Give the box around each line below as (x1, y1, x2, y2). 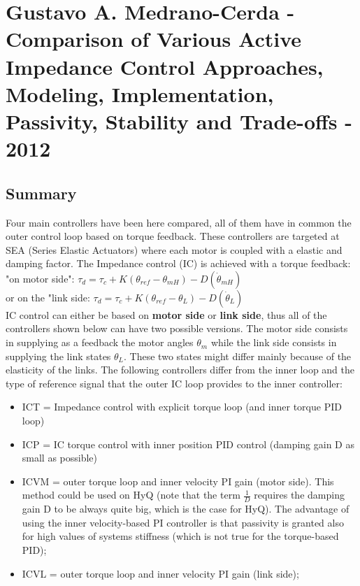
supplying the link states (6, 348, 111, 363)
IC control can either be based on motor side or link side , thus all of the (6, 307, 327, 322)
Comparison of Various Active (6, 24, 301, 53)
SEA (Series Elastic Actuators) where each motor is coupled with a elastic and (6, 242, 343, 257)
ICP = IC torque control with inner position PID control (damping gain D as (22, 436, 354, 451)
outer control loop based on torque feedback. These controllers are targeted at (6, 229, 340, 243)
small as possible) (22, 450, 98, 465)
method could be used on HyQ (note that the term (22, 487, 240, 502)
